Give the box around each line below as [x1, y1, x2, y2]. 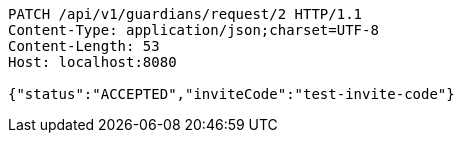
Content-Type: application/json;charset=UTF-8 [8, 22, 379, 38]
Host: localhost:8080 [8, 54, 177, 70]
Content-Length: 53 [8, 38, 160, 54]
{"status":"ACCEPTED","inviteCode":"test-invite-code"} [8, 86, 455, 102]
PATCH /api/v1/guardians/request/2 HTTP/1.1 [8, 6, 363, 22]
